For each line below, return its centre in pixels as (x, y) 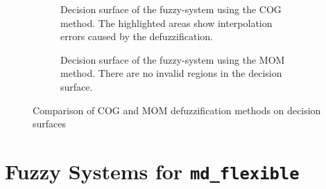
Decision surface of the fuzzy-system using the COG (171, 9)
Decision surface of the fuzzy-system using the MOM (173, 59)
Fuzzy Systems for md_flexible (152, 171)
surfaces (50, 124)
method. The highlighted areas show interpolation (166, 22)
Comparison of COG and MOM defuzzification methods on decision (177, 110)
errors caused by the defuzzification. (137, 36)
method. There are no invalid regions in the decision (171, 73)
